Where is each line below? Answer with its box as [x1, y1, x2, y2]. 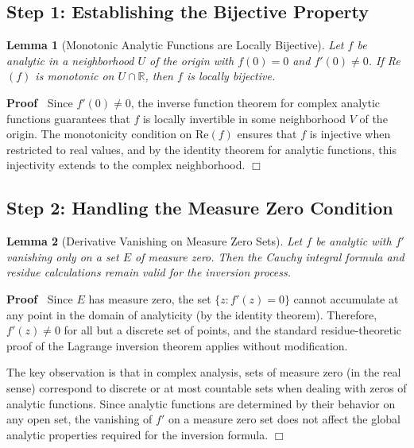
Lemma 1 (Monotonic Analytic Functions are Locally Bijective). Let [6, 37, 344, 53]
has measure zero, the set [88, 290, 211, 307]
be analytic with [315, 233, 392, 249]
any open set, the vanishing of [6, 411, 153, 427]
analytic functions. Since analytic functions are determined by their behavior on [6, 395, 396, 411]
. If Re [368, 52, 400, 68]
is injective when [309, 126, 391, 142]
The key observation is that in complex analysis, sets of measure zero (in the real [6, 364, 401, 380]
